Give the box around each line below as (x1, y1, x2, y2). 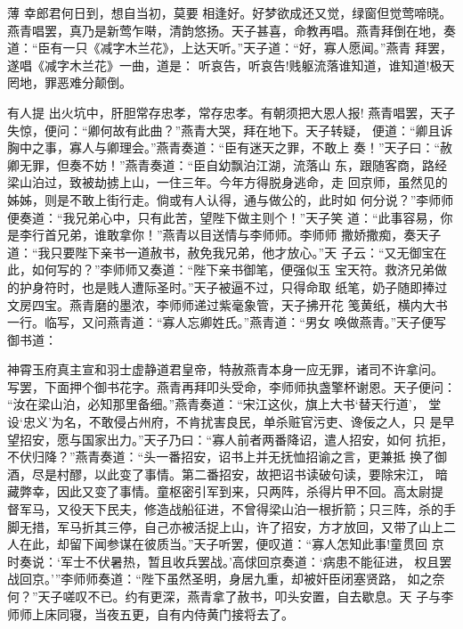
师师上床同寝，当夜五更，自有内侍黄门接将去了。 (7, 604, 294, 623)
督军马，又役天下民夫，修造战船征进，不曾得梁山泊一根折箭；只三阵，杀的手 (7, 500, 456, 519)
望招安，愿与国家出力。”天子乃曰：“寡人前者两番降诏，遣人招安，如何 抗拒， (7, 429, 453, 448)
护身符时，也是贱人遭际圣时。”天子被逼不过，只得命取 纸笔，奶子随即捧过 (19, 277, 448, 296)
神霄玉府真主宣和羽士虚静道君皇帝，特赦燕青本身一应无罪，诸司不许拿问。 (7, 360, 443, 379)
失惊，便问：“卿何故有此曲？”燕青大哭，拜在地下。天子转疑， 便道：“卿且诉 (7, 120, 453, 139)
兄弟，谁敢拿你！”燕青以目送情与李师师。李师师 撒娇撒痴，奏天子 (56, 225, 442, 244)
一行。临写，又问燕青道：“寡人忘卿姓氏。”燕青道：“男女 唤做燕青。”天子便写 (7, 313, 447, 331)
